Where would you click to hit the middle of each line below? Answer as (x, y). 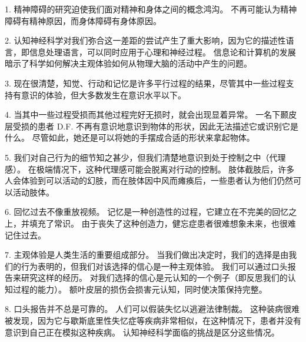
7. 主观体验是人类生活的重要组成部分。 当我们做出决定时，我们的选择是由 (147, 255)
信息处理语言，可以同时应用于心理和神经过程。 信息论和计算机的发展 (162, 52)
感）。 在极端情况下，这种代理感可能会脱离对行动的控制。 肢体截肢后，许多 (150, 169)
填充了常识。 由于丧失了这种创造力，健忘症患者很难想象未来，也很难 (162, 223)
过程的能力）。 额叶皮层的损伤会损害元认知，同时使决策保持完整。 (140, 289)
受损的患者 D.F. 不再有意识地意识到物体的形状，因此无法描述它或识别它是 (155, 126)
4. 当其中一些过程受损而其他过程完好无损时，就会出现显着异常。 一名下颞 (147, 114)
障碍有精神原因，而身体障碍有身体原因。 (83, 20)
